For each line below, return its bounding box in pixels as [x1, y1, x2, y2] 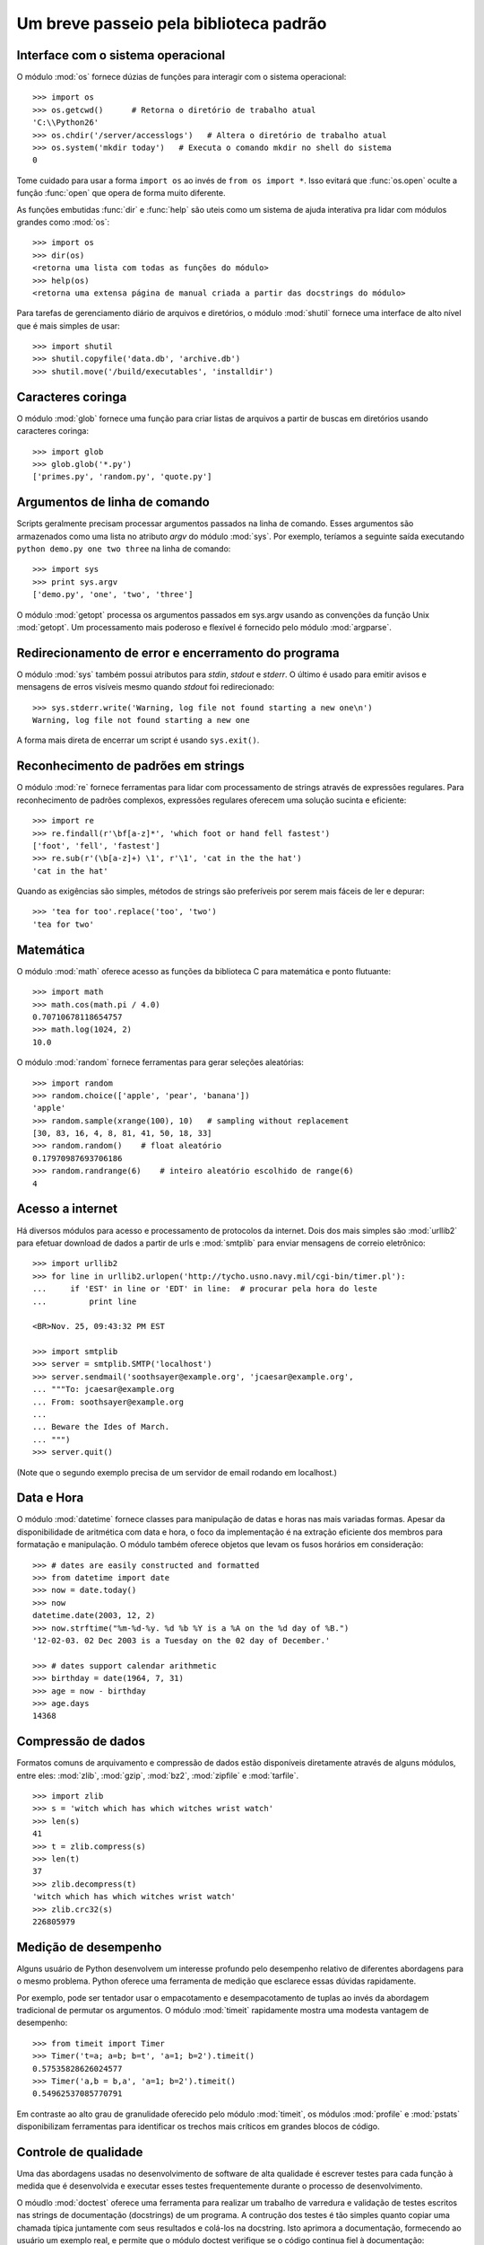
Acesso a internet [16, 1202, 118, 1217]
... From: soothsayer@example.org [32, 1396, 184, 1407]
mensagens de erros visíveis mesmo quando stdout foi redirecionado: [16, 682, 275, 692]
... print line [32, 1296, 137, 1307]
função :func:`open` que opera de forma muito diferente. [16, 188, 226, 198]
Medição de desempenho [16, 1940, 162, 1955]
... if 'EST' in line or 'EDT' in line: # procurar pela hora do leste [32, 1284, 378, 1294]
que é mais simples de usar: [16, 320, 120, 331]
